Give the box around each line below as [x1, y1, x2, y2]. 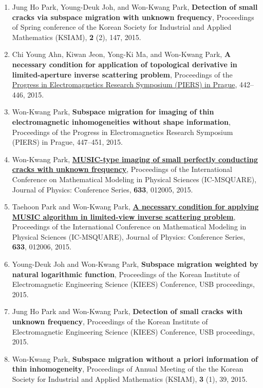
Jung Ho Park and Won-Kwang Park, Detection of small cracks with [12, 306, 242, 317]
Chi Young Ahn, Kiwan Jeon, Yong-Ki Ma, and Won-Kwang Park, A [12, 49, 231, 60]
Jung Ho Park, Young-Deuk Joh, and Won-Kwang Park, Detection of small [12, 2, 258, 12]
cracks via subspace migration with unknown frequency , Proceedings [12, 11, 254, 22]
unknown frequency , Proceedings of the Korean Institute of [12, 316, 208, 327]
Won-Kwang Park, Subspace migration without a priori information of [12, 353, 258, 364]
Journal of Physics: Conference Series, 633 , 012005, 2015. [12, 184, 193, 195]
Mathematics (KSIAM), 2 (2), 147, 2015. [12, 31, 141, 42]
